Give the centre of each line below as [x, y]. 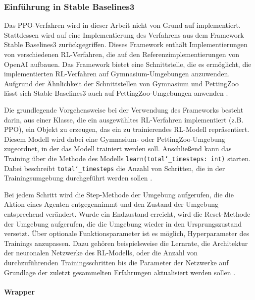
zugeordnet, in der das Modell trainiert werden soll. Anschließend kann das [118, 149]
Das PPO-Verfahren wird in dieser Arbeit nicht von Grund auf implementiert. [122, 25]
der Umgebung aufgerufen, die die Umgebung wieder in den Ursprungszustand [123, 223]
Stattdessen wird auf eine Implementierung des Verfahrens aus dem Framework [124, 34]
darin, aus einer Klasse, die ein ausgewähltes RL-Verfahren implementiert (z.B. [124, 119]
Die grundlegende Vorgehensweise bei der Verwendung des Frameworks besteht [124, 109]
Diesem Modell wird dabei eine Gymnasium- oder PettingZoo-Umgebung [115, 139]
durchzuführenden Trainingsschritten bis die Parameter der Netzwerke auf [116, 262]
